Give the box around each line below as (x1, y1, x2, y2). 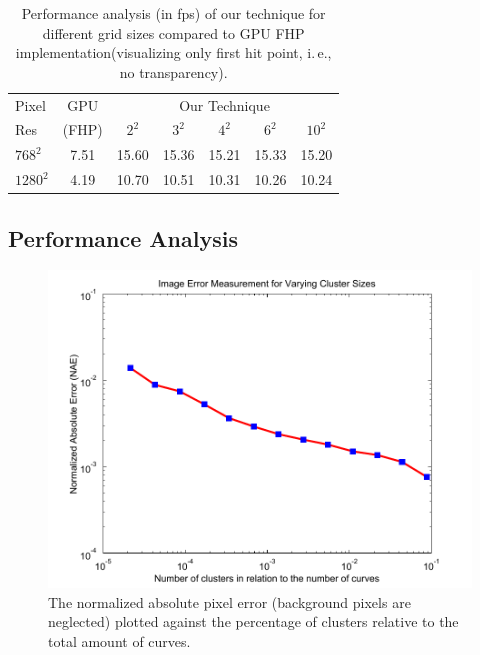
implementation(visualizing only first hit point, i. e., (15, 42, 332, 63)
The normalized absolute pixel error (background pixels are (48, 591, 411, 612)
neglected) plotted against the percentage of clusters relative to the (48, 611, 459, 632)
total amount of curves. (48, 631, 191, 651)
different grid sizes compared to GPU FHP (42, 22, 305, 43)
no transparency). (119, 61, 228, 82)
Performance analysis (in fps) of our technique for (21, 3, 326, 23)
